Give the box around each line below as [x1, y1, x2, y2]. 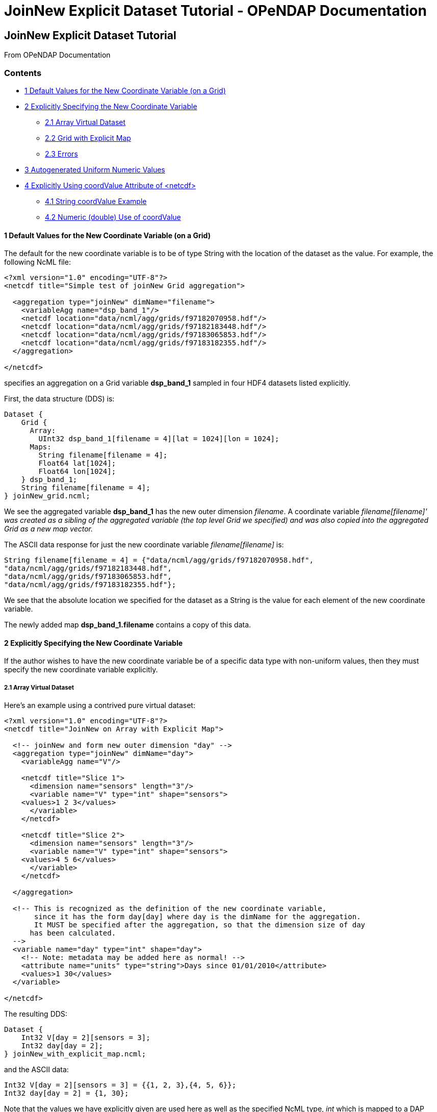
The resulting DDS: [4, 1009, 67, 1019]
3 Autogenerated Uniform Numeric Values [24, 165, 165, 174]
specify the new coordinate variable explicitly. [4, 665, 158, 674]
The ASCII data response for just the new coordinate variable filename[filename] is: [4, 540, 284, 549]
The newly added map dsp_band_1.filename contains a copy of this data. [4, 620, 251, 629]
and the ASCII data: [4, 1065, 69, 1074]
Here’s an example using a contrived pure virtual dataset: [4, 701, 195, 710]
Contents [4, 67, 42, 78]
